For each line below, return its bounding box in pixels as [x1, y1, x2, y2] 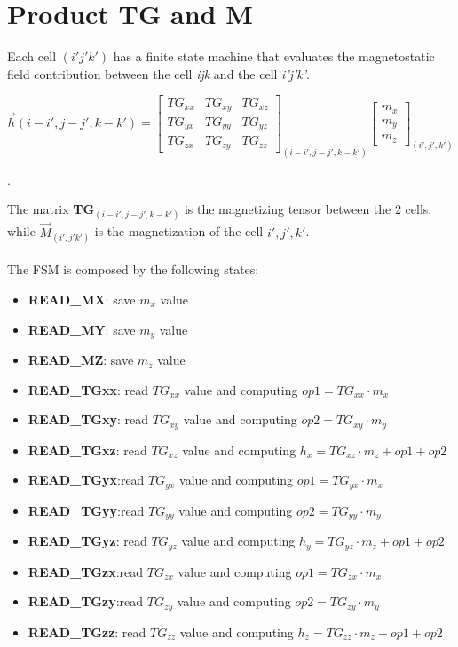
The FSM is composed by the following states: [7, 260, 259, 279]
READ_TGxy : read [28, 410, 149, 429]
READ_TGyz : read [28, 532, 147, 550]
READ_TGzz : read [28, 622, 146, 641]
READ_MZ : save [28, 351, 134, 369]
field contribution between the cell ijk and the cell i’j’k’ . [7, 64, 310, 83]
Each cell [7, 47, 57, 66]
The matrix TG [7, 200, 95, 218]
